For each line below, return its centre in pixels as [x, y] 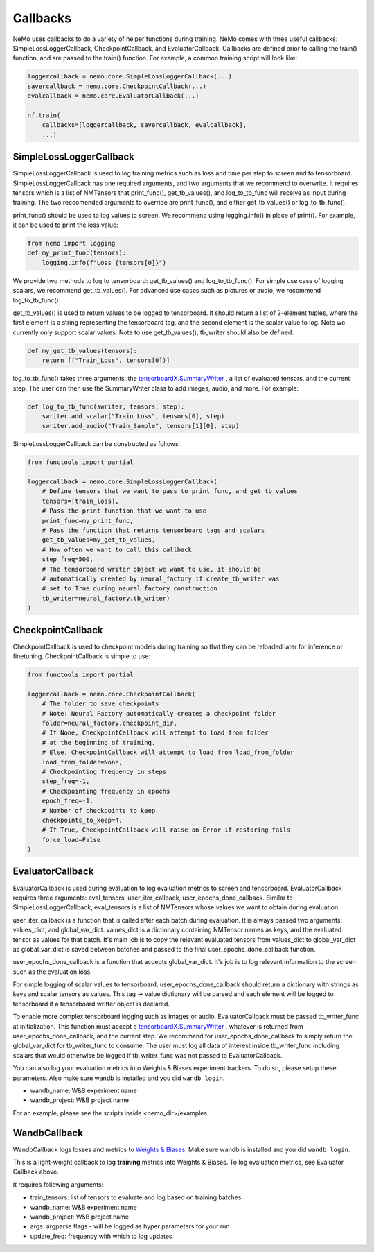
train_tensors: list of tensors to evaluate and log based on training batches [136, 1197]
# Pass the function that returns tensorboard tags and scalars [153, 530]
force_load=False [71, 840]
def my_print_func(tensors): [77, 253]
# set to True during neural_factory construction [130, 589]
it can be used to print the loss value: [66, 225]
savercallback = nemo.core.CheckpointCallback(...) [117, 86]
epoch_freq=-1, [68, 801]
